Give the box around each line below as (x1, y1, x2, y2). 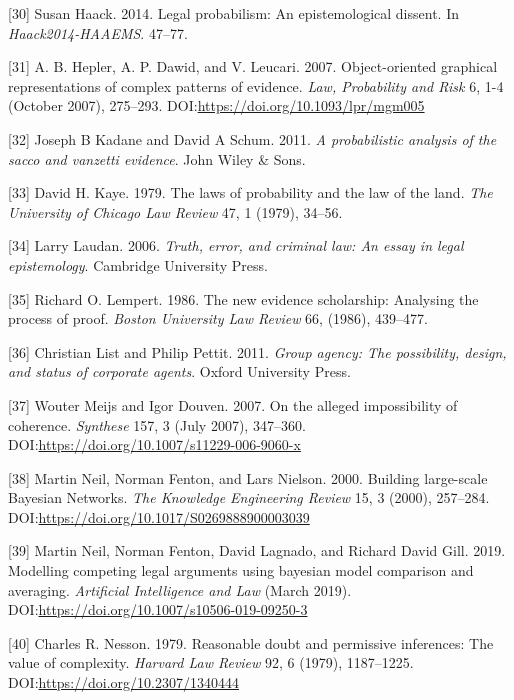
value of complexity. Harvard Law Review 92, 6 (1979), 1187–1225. (8, 652, 414, 673)
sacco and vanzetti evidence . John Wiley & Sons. (8, 148, 306, 169)
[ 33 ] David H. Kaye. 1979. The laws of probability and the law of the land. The (8, 182, 493, 203)
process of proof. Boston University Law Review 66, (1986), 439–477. (8, 308, 429, 329)
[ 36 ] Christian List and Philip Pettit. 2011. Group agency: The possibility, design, (8, 341, 507, 362)
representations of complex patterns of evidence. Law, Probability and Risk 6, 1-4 (8, 75, 504, 96)
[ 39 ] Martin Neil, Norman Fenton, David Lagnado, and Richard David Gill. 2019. (8, 540, 506, 561)
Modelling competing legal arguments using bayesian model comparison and (8, 560, 474, 581)
